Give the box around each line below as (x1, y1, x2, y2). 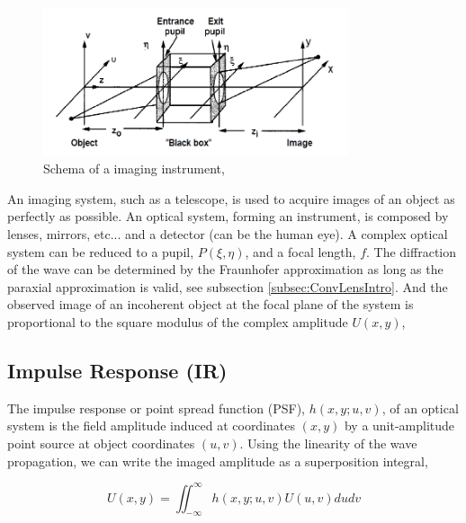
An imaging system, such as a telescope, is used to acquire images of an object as (7, 189, 455, 208)
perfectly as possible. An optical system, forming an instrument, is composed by (7, 207, 449, 226)
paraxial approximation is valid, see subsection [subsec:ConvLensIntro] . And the (7, 277, 448, 296)
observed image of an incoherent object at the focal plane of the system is (7, 295, 414, 314)
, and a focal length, (245, 242, 356, 261)
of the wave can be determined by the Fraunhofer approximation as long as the (7, 260, 444, 279)
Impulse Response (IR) (7, 356, 228, 384)
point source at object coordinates (7, 433, 195, 452)
